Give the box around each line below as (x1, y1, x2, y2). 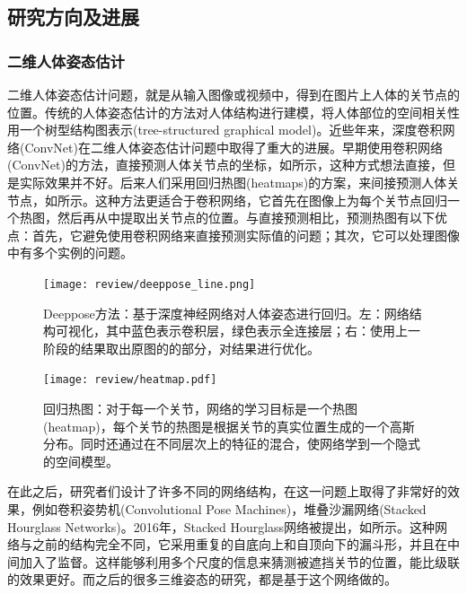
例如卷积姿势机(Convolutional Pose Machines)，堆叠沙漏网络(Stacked (31, 500, 427, 518)
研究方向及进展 (7, 3, 139, 31)
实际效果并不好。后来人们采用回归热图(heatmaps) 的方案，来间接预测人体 (19, 172, 447, 191)
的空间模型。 (43, 451, 119, 470)
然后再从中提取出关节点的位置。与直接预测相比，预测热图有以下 (57, 208, 435, 227)
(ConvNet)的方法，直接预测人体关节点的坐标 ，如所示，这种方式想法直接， (7, 155, 443, 174)
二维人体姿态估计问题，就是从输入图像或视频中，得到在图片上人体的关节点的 (7, 85, 460, 103)
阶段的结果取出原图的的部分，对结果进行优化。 (43, 338, 320, 357)
